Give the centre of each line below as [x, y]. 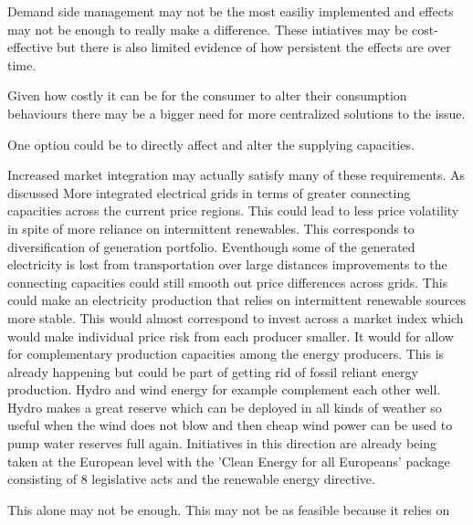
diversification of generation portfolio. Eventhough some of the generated [211, 246]
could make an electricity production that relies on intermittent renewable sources [237, 300]
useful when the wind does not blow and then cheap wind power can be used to [230, 425]
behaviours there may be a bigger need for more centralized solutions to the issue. [236, 113]
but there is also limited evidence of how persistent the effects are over [254, 47]
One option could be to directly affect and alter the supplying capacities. [211, 144]
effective [30, 47]
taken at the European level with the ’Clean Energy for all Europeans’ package [229, 461]
